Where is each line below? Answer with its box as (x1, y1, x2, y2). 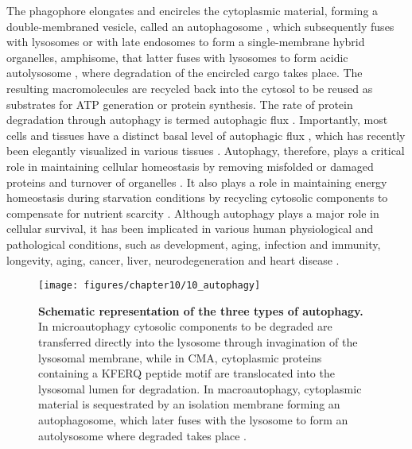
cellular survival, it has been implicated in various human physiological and (6, 220, 374, 237)
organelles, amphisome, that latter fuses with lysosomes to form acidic (6, 48, 348, 65)
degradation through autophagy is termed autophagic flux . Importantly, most (6, 111, 388, 128)
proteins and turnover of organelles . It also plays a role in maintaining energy (6, 173, 387, 190)
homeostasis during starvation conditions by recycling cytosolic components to (6, 189, 388, 206)
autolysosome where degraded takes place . (38, 427, 247, 443)
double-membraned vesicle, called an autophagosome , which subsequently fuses (6, 17, 395, 34)
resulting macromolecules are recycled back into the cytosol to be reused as (6, 79, 373, 96)
